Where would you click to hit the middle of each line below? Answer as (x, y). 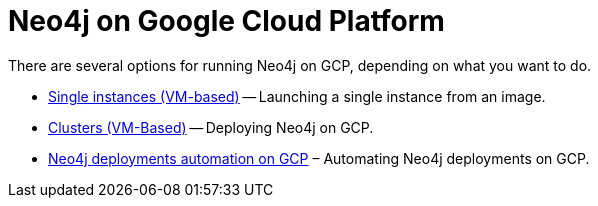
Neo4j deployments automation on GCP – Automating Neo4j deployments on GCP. (319, 158)
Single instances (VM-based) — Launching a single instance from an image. (297, 96)
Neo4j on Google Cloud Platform (226, 21)
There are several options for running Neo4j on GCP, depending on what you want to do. (300, 65)
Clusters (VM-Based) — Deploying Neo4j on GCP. (211, 127)
